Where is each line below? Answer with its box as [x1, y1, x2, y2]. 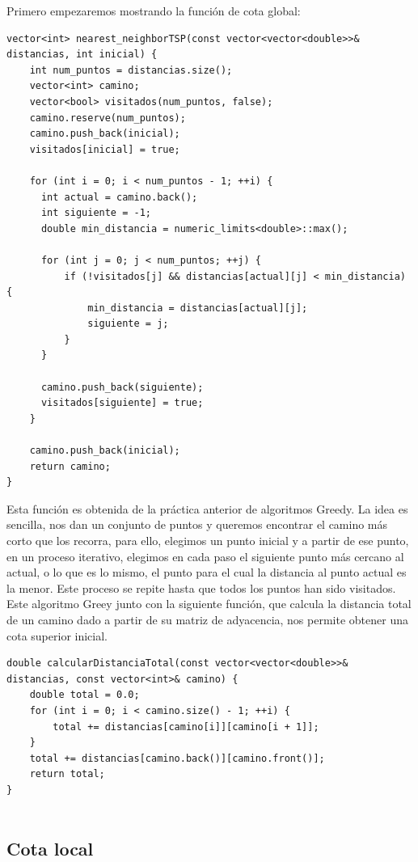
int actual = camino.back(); [40, 191, 198, 203]
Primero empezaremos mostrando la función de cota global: [6, 2, 301, 19]
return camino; [29, 460, 111, 472]
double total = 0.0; [29, 689, 140, 701]
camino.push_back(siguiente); [40, 381, 204, 393]
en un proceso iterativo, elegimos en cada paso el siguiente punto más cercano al [6, 547, 404, 564]
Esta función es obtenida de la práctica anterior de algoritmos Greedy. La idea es [6, 500, 408, 517]
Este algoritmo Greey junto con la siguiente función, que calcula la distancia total [6, 595, 412, 612]
